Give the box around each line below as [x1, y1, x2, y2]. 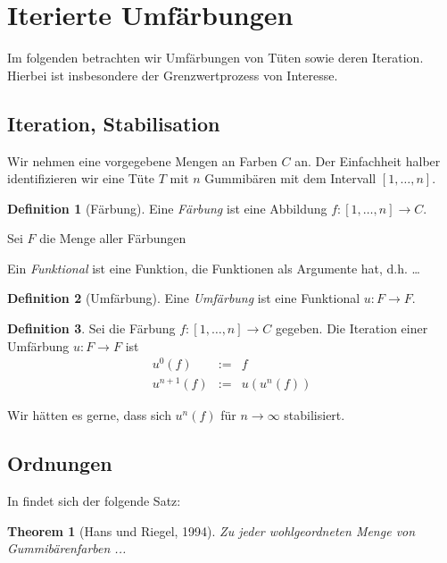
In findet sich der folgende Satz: [7, 492, 181, 510]
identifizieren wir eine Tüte [7, 169, 155, 188]
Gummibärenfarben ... [7, 539, 127, 558]
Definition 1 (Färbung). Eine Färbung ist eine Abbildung [7, 198, 327, 217]
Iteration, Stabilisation [7, 109, 220, 137]
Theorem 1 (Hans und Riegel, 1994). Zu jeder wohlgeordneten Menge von [7, 521, 416, 540]
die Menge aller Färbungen [39, 229, 186, 248]
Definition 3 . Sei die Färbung [7, 319, 176, 338]
